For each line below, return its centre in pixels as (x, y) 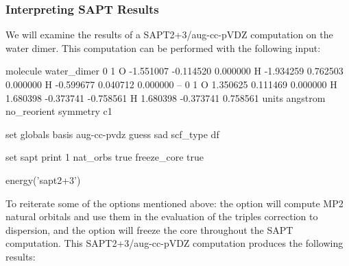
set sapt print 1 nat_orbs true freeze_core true (105, 157)
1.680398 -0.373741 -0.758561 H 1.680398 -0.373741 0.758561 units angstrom (166, 97)
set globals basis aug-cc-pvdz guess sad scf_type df (112, 134)
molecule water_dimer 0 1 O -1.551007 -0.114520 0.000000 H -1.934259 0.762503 (174, 71)
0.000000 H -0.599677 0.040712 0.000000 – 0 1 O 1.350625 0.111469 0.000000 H (171, 84)
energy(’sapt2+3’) (43, 179)
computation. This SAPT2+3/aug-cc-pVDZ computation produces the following (174, 243)
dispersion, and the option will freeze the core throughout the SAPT (149, 229)
